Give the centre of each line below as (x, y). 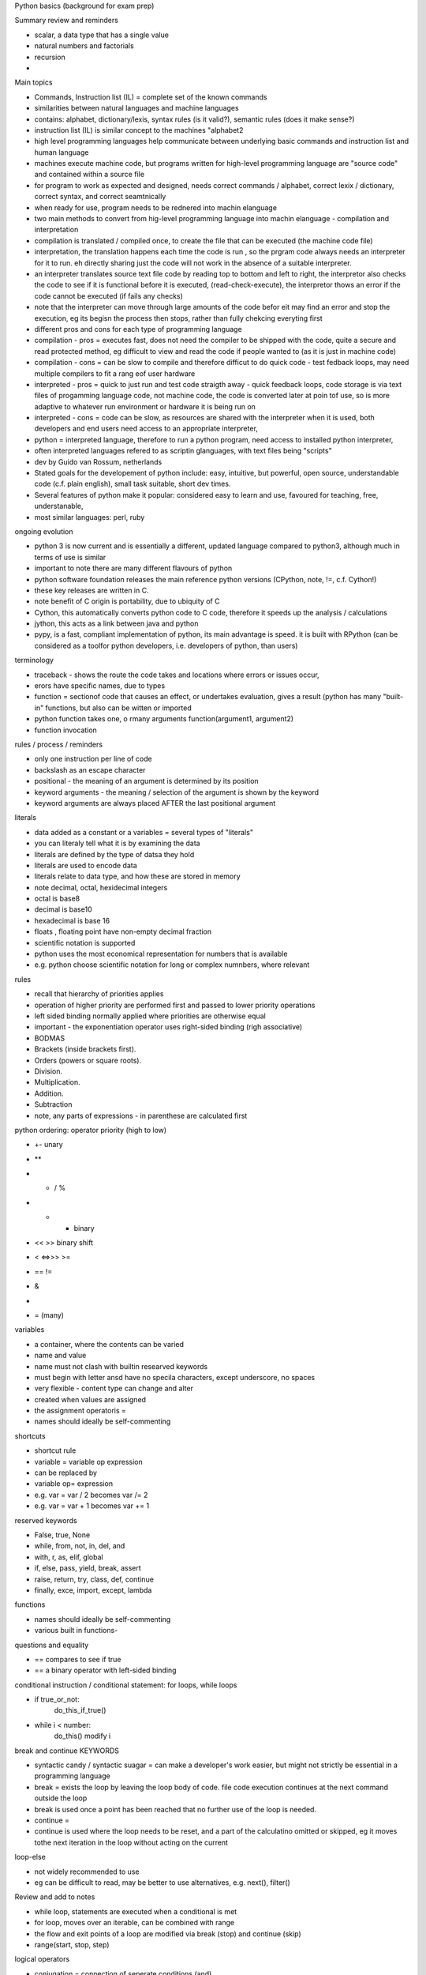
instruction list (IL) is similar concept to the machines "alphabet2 (139, 130)
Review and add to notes (55, 1897)
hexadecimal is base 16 (72, 920)
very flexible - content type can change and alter (114, 1388)
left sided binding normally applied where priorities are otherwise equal (150, 1016)
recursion (50, 57)
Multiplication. (57, 1082)
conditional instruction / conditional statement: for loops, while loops (126, 1685)
